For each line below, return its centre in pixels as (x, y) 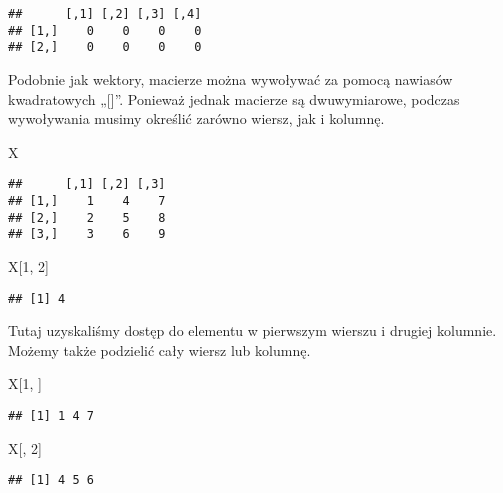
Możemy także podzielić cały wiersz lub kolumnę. (159, 349)
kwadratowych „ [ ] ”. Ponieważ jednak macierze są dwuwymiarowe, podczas (234, 98)
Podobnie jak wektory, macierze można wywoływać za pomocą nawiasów (230, 78)
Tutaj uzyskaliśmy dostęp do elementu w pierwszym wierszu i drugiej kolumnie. (252, 330)
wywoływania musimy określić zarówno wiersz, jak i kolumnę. (196, 118)
